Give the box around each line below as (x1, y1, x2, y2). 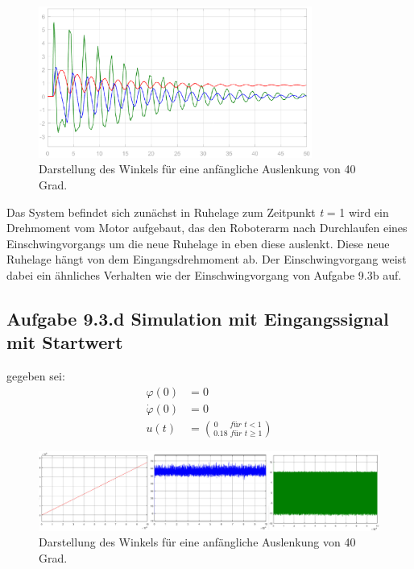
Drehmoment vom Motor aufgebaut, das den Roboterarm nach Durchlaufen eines (6, 219, 408, 236)
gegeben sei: (6, 368, 65, 384)
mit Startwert (6, 330, 123, 355)
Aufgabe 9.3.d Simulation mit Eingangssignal (6, 305, 389, 330)
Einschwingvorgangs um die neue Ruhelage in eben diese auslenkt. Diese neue (6, 235, 390, 251)
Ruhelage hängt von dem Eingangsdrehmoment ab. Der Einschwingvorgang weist (6, 251, 407, 268)
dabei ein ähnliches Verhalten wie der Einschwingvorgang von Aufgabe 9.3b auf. (6, 266, 402, 283)
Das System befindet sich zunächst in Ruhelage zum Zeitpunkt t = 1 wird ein (6, 203, 389, 220)
